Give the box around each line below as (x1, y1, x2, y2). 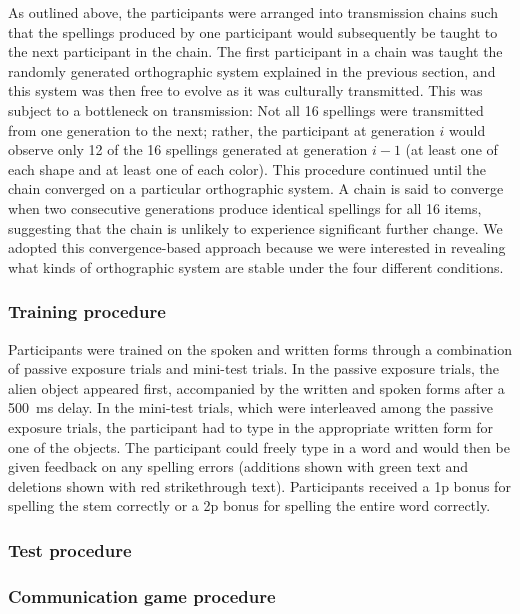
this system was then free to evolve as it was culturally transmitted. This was (8, 80, 483, 101)
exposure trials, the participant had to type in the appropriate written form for (8, 416, 494, 437)
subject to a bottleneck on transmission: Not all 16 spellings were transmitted (8, 99, 484, 120)
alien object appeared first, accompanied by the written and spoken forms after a (8, 377, 505, 398)
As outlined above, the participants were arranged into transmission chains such (8, 2, 498, 22)
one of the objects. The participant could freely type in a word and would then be (8, 436, 510, 457)
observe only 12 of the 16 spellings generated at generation (8, 139, 368, 160)
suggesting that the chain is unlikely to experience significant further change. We (8, 217, 503, 238)
